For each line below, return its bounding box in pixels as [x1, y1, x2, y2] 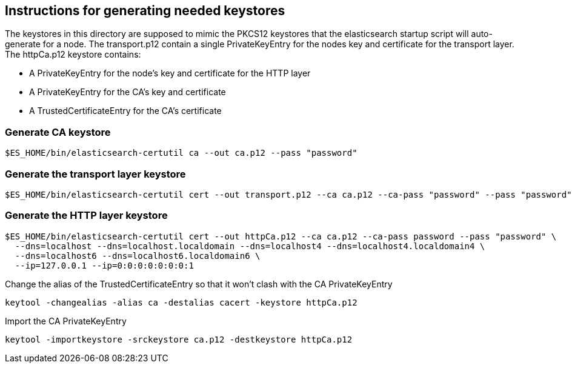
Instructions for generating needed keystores [5, 3, 285, 18]
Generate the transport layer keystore [5, 167, 186, 180]
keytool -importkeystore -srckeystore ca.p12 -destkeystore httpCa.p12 [5, 334, 353, 344]
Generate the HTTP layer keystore [5, 209, 168, 222]
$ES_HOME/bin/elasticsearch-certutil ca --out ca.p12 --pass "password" [5, 148, 358, 158]
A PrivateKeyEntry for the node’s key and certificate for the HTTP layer [29, 68, 311, 79]
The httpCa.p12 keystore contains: [5, 49, 141, 60]
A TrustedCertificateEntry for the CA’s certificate [29, 105, 222, 116]
